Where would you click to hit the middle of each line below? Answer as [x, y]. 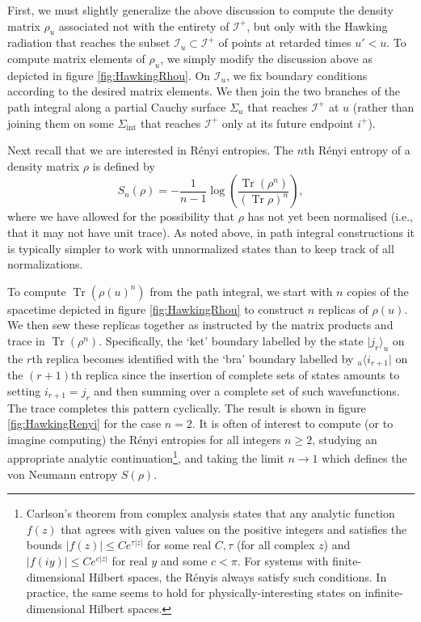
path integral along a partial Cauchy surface [117, 106]
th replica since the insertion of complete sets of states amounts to [236, 375]
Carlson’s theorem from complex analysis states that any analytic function [210, 513]
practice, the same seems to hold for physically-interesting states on [194, 592]
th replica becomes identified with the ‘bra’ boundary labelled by [193, 358]
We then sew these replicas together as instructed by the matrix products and [200, 325]
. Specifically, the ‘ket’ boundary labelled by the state [231, 340]
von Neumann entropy [63, 474]
